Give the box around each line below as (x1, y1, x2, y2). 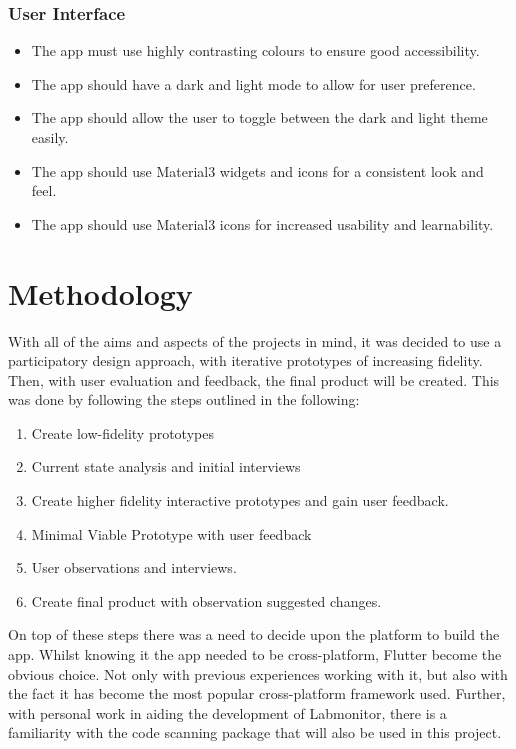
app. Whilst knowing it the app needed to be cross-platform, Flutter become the (8, 644, 502, 665)
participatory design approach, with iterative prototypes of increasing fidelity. (8, 350, 483, 371)
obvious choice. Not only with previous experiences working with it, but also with (8, 663, 508, 684)
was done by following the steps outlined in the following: (8, 389, 360, 410)
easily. (31, 127, 69, 147)
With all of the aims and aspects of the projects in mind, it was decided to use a (8, 330, 502, 351)
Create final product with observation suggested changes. (31, 590, 382, 611)
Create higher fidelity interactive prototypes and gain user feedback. (31, 490, 449, 511)
